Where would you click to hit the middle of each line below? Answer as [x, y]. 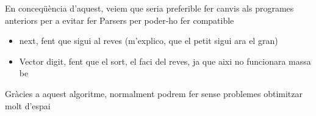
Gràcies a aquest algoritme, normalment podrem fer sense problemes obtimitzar [154, 93]
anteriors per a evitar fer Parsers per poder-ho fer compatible [120, 20]
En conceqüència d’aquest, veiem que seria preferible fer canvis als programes [149, 8]
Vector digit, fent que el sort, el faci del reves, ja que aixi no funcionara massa [165, 61]
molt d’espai [28, 105]
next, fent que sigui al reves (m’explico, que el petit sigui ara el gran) [149, 41]
